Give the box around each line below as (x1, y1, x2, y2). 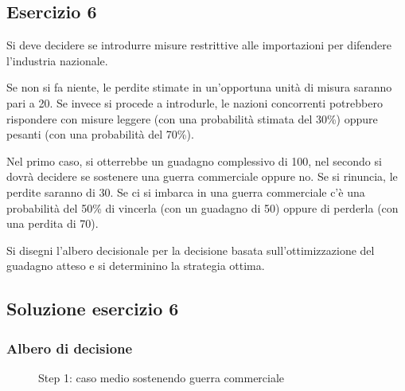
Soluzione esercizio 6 (6, 296, 179, 321)
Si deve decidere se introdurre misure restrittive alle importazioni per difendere (6, 37, 392, 53)
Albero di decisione (6, 338, 133, 358)
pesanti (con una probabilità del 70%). (6, 126, 194, 143)
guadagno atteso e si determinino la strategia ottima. (6, 257, 265, 274)
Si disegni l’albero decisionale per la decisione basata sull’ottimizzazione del (6, 241, 375, 258)
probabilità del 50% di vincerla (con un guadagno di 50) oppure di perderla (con (6, 199, 399, 216)
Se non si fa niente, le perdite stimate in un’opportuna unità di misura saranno (6, 79, 392, 96)
